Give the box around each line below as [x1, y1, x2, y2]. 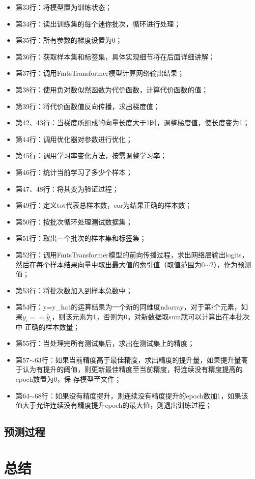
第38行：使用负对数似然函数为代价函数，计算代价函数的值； [15, 84, 208, 94]
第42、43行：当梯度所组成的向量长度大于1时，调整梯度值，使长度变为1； [15, 117, 250, 128]
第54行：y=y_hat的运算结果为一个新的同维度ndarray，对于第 [15, 302, 211, 312]
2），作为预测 [210, 259, 252, 269]
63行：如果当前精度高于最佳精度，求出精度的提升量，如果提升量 [34, 354, 241, 365]
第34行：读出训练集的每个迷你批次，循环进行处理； [15, 18, 181, 28]
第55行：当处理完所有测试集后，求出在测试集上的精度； [15, 338, 195, 348]
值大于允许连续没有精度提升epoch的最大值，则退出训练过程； [15, 400, 212, 410]
